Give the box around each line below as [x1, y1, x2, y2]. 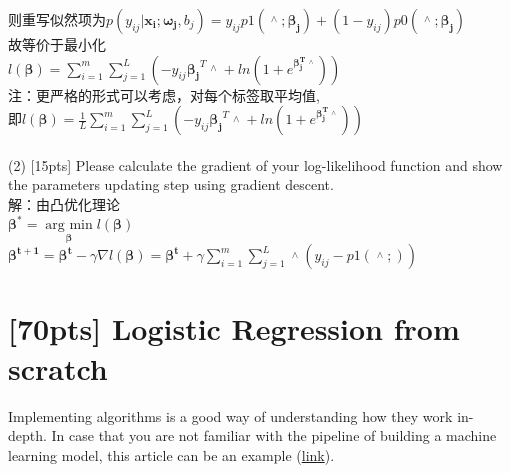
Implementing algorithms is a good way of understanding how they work [8, 405, 453, 426]
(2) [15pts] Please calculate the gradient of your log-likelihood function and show [8, 154, 503, 175]
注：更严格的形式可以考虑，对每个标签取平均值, [8, 84, 320, 105]
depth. [8, 425, 47, 446]
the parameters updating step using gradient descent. [8, 174, 334, 195]
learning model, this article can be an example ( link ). [8, 444, 335, 465]
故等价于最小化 [8, 34, 106, 54]
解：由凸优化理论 [8, 193, 120, 214]
